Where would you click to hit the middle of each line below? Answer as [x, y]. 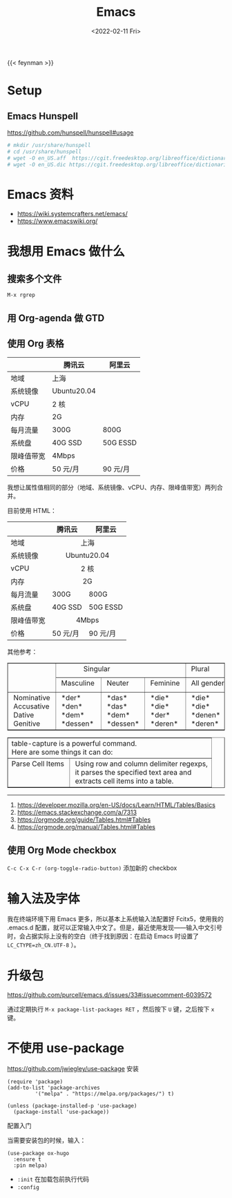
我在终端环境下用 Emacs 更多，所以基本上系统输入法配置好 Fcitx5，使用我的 [116, 919]
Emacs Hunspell [42, 116]
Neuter [118, 683]
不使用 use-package [66, 1049]
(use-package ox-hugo [38, 1154]
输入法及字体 [44, 899]
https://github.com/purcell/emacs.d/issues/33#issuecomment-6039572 [109, 995]
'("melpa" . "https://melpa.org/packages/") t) [105, 1094]
